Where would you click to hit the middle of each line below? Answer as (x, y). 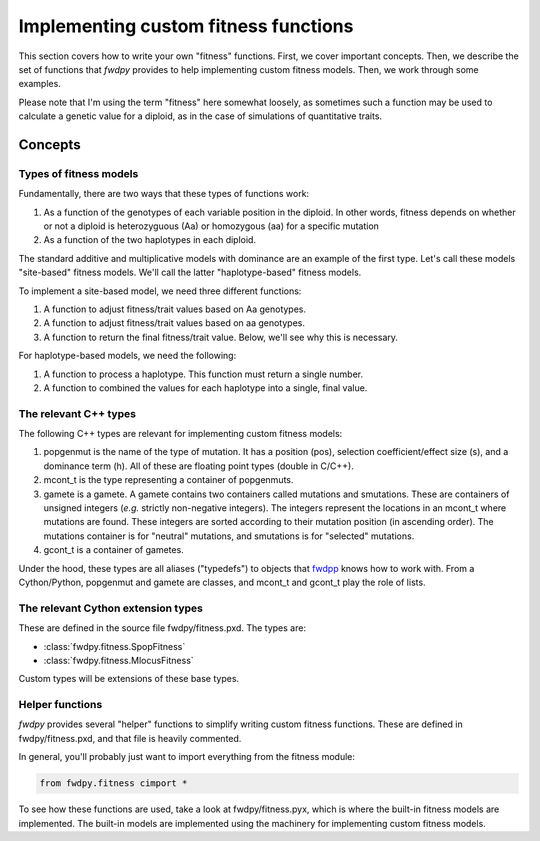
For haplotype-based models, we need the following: (127, 356)
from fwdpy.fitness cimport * (113, 783)
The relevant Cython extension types (111, 608)
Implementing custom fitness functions (186, 26)
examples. (40, 84)
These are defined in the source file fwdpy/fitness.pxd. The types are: (162, 628)
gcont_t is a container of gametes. (113, 550)
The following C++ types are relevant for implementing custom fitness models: (180, 434)
